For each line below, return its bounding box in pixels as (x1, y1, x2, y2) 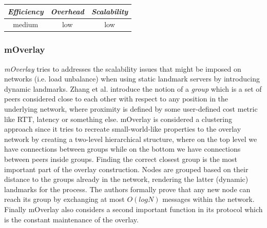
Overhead (50, 6, 84, 16)
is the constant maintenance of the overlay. (4, 214, 139, 224)
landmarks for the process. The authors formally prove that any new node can (4, 183, 251, 194)
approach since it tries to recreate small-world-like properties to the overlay (4, 123, 241, 134)
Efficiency (8, 6, 44, 16)
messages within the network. (162, 194, 255, 204)
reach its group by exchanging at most (4, 194, 125, 204)
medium (13, 19, 39, 30)
